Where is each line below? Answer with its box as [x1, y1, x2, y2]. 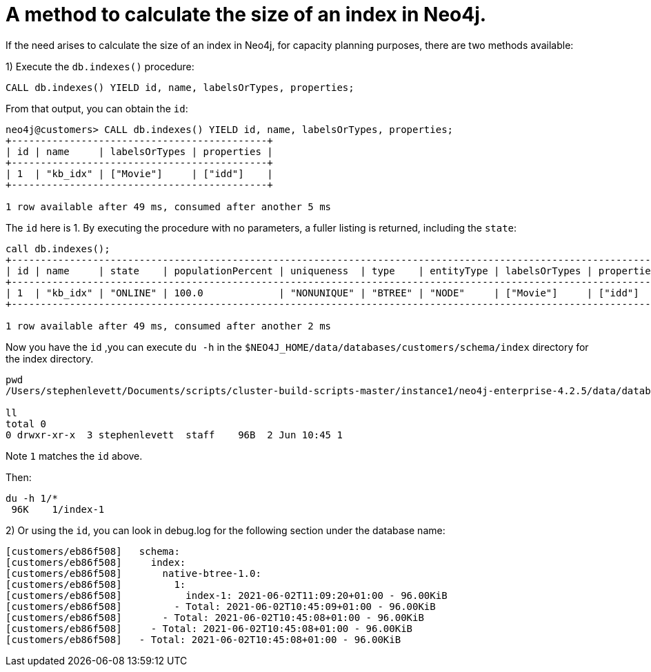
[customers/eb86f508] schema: [6, 545, 180, 557]
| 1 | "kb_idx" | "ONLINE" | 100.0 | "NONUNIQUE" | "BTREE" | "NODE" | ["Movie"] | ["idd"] [6, 287, 639, 298]
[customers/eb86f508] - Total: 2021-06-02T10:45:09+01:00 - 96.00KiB [6, 600, 436, 612]
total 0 [6, 418, 47, 429]
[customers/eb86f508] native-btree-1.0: [6, 567, 261, 579]
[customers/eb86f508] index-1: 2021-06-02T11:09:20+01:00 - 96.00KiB [6, 589, 448, 601]
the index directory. [6, 352, 94, 365]
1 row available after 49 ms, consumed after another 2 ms [6, 320, 332, 332]
